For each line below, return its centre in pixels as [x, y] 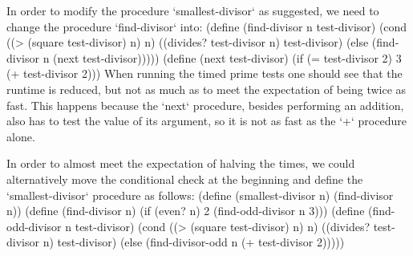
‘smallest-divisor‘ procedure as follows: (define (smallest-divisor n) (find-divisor [200, 195]
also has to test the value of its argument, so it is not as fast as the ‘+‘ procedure [206, 121]
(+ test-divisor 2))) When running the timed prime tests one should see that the [204, 73]
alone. [21, 136]
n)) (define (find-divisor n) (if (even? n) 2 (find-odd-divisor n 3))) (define [186, 211]
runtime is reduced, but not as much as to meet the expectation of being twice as [206, 89]
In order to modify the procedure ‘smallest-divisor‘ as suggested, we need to [193, 10]
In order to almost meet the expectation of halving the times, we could [181, 163]
